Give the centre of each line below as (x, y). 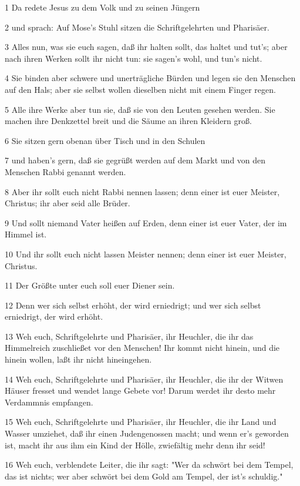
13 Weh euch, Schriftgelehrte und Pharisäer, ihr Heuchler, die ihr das (129, 336)
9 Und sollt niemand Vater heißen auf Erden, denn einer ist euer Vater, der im (146, 222)
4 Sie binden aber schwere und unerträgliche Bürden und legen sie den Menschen (150, 78)
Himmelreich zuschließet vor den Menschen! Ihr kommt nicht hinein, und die (142, 348)
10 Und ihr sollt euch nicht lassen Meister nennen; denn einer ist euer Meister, (146, 254)
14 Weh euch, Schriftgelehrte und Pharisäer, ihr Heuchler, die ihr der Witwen (144, 379)
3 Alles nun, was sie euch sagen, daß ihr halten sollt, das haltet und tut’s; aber (146, 47)
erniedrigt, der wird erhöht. (54, 316)
